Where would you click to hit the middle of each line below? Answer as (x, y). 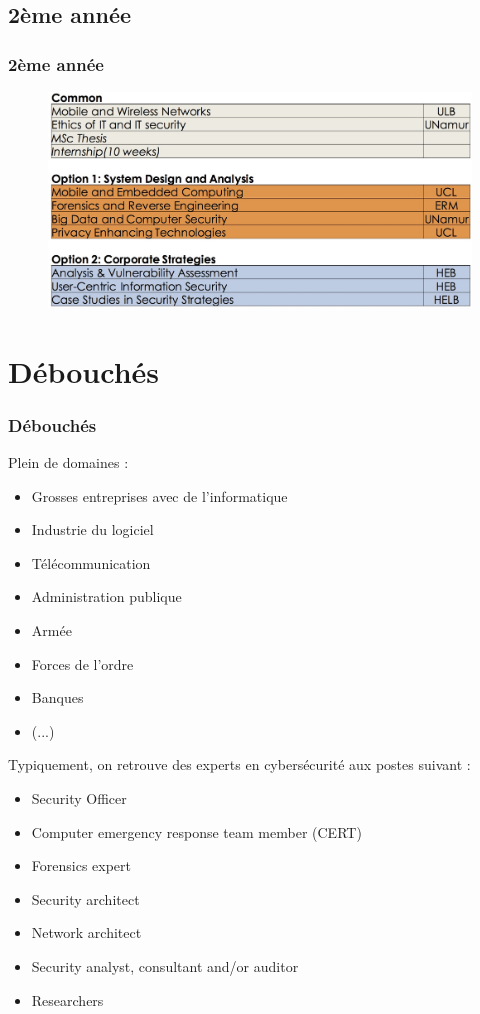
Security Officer (79, 798)
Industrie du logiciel (92, 529)
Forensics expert (81, 865)
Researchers (67, 999)
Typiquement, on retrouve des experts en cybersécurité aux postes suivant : (239, 764)
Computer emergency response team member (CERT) (196, 831)
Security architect (85, 898)
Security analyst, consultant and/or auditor (165, 966)
